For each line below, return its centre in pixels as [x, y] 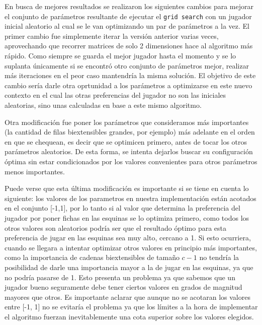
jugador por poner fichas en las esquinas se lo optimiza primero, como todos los [127, 217]
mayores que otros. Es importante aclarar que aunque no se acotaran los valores [127, 297]
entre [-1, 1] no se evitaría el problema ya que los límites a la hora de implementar [131, 307]
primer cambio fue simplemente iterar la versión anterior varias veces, [112, 36]
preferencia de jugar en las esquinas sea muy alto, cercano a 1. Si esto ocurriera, [128, 238]
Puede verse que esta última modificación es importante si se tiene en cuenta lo [127, 188]
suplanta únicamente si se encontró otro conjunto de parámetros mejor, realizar [127, 65]
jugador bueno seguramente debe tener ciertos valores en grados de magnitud [123, 287]
